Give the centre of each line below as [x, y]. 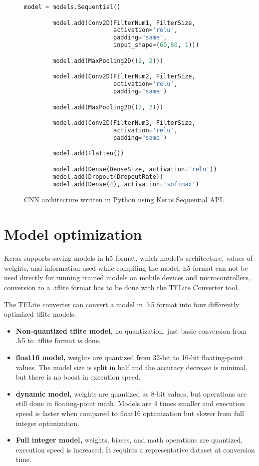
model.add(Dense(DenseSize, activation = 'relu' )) [135, 169]
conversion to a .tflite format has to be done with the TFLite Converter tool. [122, 287]
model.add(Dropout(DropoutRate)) [108, 177]
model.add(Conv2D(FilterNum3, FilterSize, [124, 123]
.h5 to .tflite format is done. [58, 340]
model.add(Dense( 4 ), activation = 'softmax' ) [126, 184]
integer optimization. [48, 423]
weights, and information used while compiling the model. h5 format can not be [126, 267]
